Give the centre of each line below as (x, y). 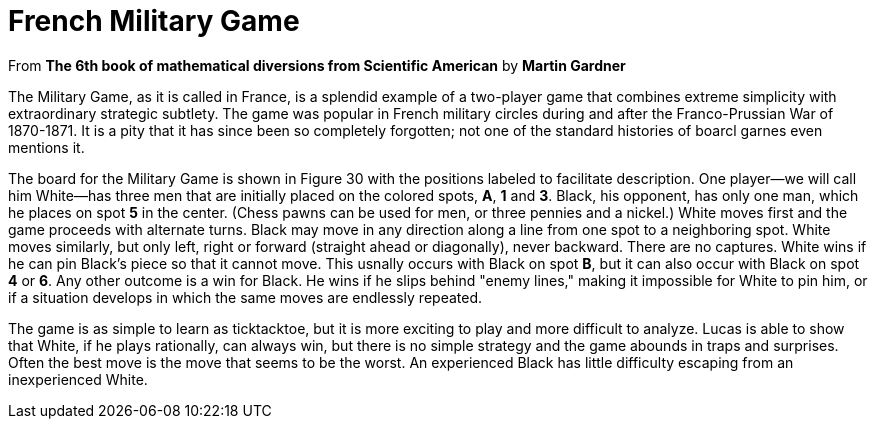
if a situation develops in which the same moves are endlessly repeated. (245, 297)
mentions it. (46, 147)
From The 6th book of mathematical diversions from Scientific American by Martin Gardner (317, 65)
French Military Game (154, 21)
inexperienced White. (78, 379)
